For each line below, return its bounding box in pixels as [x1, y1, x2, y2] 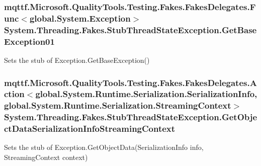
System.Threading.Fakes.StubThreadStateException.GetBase [4, 23, 257, 36]
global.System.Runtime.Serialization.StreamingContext [4, 99, 231, 112]
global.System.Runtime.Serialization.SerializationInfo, [35, 88, 257, 100]
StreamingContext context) [4, 152, 88, 162]
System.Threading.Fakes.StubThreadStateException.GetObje [4, 111, 257, 123]
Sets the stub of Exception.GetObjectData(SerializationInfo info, [4, 142, 204, 152]
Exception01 [4, 35, 55, 47]
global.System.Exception [29, 12, 131, 24]
